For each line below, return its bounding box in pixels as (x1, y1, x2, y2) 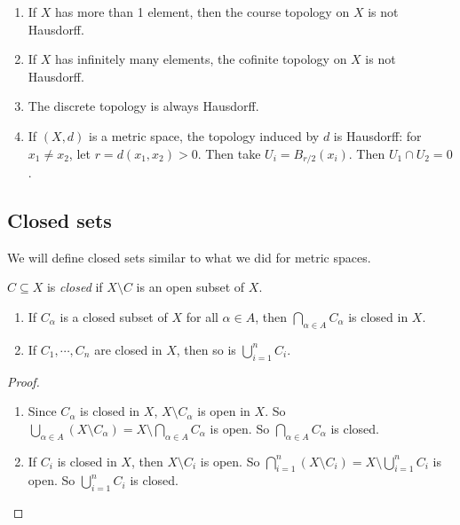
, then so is (176, 340, 236, 358)
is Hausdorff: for (333, 126, 422, 145)
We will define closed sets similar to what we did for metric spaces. (7, 247, 371, 266)
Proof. (7, 372, 40, 390)
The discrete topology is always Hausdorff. (28, 97, 259, 115)
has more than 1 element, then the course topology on (55, 3, 350, 20)
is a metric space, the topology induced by (89, 126, 320, 145)
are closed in (94, 340, 163, 358)
